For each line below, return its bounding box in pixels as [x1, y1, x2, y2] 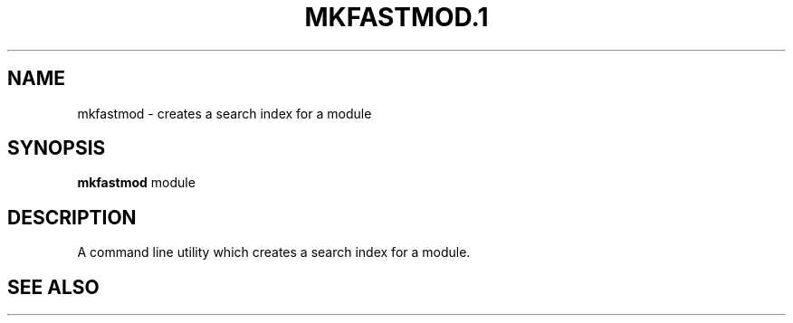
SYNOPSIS [7, 137, 106, 160]
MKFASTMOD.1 [304, 2, 489, 33]
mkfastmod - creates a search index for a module [77, 105, 372, 121]
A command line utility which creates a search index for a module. [77, 244, 471, 261]
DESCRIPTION [7, 205, 137, 229]
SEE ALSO [7, 275, 100, 299]
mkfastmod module [77, 175, 196, 191]
